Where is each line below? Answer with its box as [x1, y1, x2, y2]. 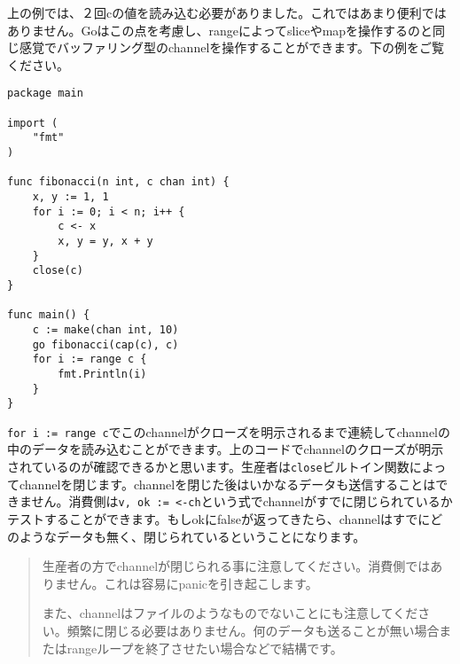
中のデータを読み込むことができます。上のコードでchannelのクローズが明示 [7, 440, 444, 458]
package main [7, 87, 83, 100]
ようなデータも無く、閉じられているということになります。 [19, 527, 366, 545]
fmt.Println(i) [58, 367, 147, 380]
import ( [7, 116, 58, 129]
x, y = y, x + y [58, 234, 153, 247]
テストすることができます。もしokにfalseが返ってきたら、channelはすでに [7, 509, 431, 527]
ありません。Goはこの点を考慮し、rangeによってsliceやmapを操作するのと [7, 20, 433, 39]
